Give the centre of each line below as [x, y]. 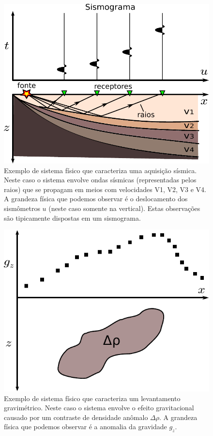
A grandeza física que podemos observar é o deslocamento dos [96, 199]
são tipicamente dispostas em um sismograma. [72, 218]
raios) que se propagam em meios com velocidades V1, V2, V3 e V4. [105, 189]
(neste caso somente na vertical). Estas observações [124, 208]
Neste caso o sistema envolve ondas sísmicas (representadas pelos [100, 180]
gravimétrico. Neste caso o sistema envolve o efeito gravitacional [99, 408]
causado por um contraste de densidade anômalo [76, 417]
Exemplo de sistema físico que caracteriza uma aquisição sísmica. [100, 170]
